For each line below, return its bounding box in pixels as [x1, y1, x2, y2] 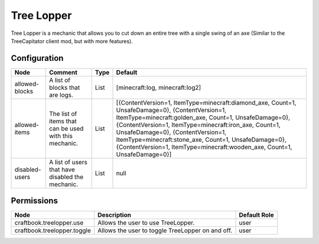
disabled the [49, 173, 84, 181]
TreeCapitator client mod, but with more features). [11, 37, 133, 44]
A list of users [49, 158, 88, 166]
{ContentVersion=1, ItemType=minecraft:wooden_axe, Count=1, [116, 142, 292, 151]
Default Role [239, 211, 274, 219]
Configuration [11, 53, 64, 63]
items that [49, 117, 77, 125]
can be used [49, 124, 84, 132]
